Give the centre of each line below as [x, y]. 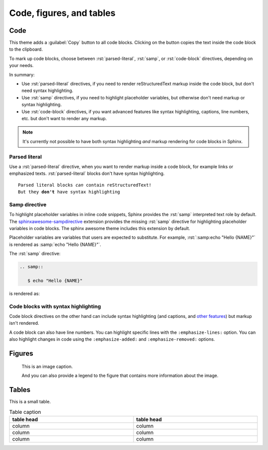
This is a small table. [30, 401]
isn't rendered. [24, 323]
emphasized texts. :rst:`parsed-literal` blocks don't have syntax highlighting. [87, 173]
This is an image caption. [47, 366]
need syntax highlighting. [47, 91]
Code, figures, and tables [62, 13]
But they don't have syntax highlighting [69, 192]
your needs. [22, 66]
